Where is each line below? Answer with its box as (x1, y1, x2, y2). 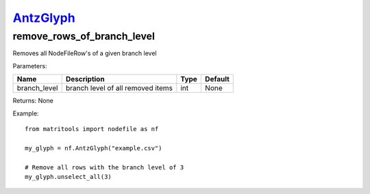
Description (65, 74, 106, 84)
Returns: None (12, 96, 54, 105)
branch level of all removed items (65, 83, 173, 93)
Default (204, 74, 230, 84)
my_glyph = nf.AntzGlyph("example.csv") (25, 144, 162, 152)
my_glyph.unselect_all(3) (25, 173, 112, 180)
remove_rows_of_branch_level (12, 30, 156, 42)
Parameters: (12, 61, 47, 70)
